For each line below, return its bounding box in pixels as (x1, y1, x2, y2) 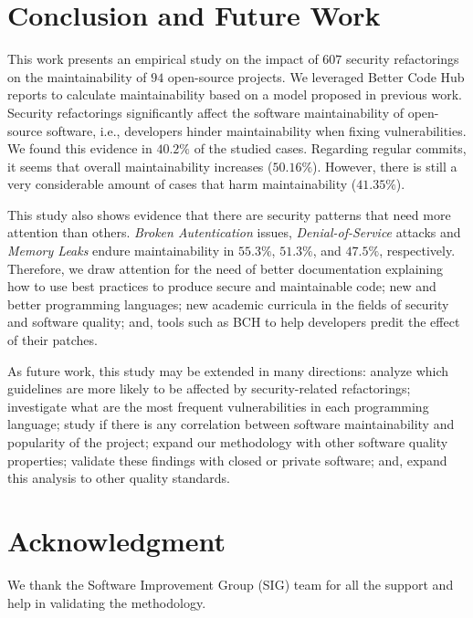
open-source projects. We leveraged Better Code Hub (167, 67, 465, 86)
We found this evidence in (7, 139, 152, 158)
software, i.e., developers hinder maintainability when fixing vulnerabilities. (46, 120, 467, 140)
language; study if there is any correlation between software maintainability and (7, 414, 455, 434)
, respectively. (379, 241, 456, 260)
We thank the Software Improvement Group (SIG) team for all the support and (7, 574, 454, 593)
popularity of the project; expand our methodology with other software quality (7, 433, 448, 451)
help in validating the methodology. (7, 592, 206, 612)
